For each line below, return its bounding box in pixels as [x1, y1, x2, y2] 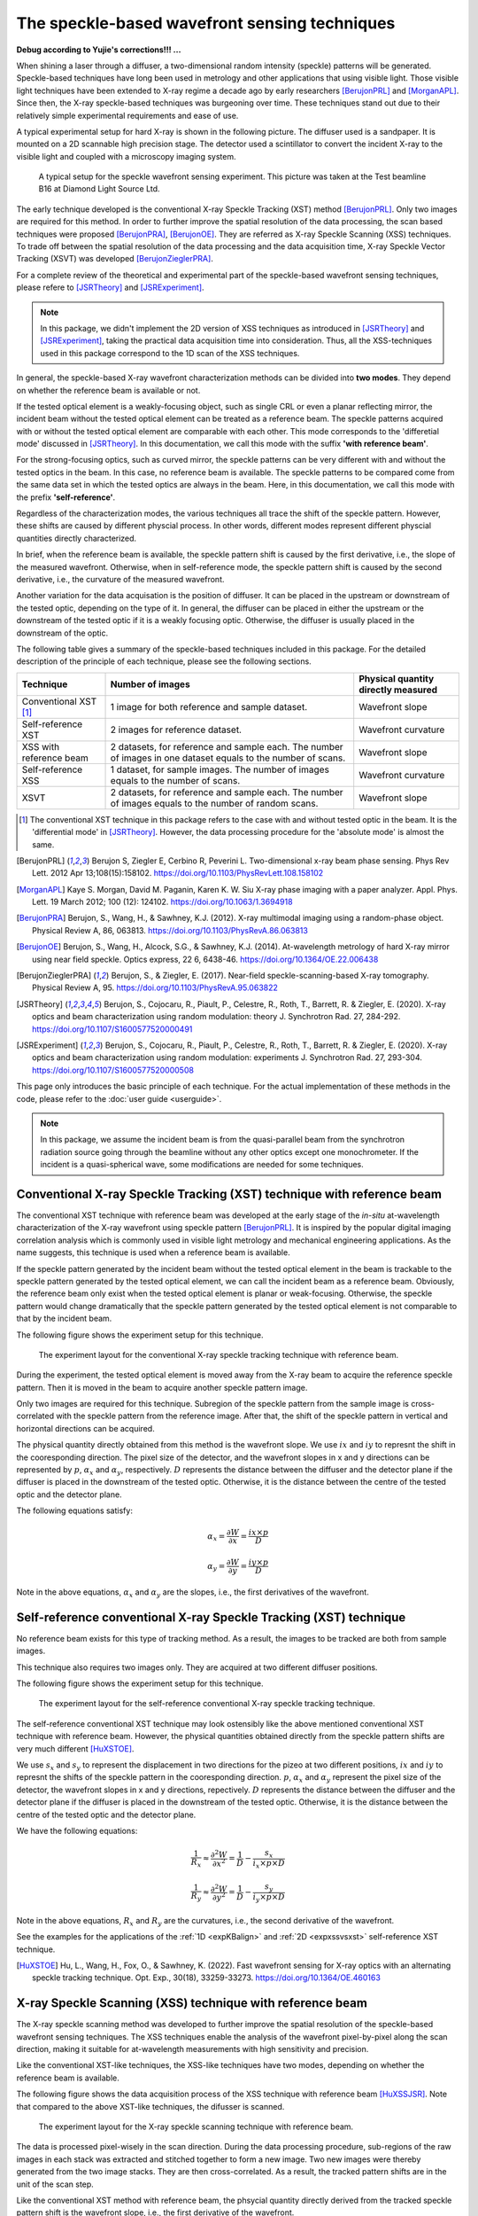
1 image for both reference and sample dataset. [110, 700, 308, 713]
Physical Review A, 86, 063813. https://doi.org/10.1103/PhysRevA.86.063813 [32, 925, 309, 935]
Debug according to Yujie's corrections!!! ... [16, 44, 181, 55]
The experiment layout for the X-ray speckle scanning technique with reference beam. [38, 2121, 354, 2132]
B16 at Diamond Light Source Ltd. [38, 183, 160, 194]
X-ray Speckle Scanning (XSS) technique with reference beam [16, 1995, 367, 2011]
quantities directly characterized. [16, 533, 137, 543]
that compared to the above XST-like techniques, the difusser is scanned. [16, 2101, 285, 2111]
